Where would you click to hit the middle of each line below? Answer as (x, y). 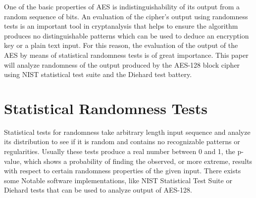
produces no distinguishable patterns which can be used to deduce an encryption (127, 35)
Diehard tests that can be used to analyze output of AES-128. (98, 190)
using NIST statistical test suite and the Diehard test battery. (98, 74)
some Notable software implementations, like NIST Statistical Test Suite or (118, 180)
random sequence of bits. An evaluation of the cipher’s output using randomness (126, 16)
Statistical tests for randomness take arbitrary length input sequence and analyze (127, 132)
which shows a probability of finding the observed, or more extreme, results (138, 161)
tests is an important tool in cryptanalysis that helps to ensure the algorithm (121, 26)
